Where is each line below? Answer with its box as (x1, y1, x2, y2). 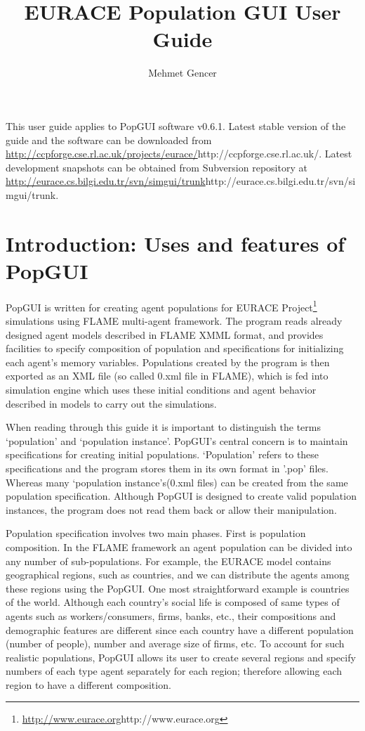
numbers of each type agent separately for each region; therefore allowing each (6, 664, 343, 678)
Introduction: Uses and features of (6, 228, 345, 257)
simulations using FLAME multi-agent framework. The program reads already (6, 313, 343, 328)
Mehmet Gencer (148, 65, 217, 80)
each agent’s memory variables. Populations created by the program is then (6, 354, 330, 369)
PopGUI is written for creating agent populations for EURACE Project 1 (6, 297, 317, 314)
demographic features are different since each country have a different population (6, 622, 354, 637)
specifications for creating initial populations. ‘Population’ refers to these (6, 447, 319, 462)
